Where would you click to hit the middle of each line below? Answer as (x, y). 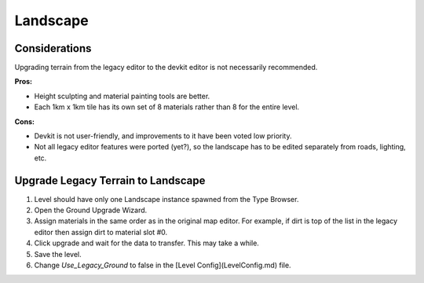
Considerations (53, 48)
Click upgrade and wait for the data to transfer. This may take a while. (146, 243)
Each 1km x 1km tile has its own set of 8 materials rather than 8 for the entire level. (167, 107)
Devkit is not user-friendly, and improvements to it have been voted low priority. (163, 136)
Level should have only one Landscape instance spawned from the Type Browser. (166, 199)
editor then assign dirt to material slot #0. (101, 232)
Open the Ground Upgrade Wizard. (91, 210)
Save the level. (58, 254)
